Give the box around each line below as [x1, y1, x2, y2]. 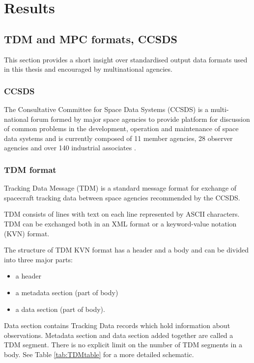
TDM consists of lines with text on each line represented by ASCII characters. [4, 209, 240, 219]
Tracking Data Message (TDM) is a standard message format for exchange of [4, 183, 237, 193]
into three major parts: [4, 254, 73, 264]
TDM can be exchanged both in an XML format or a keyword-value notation [4, 218, 237, 228]
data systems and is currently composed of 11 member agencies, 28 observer [4, 133, 233, 143]
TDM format [4, 163, 56, 175]
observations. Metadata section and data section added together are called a [4, 330, 233, 340]
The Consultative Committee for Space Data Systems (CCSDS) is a [4, 104, 209, 114]
